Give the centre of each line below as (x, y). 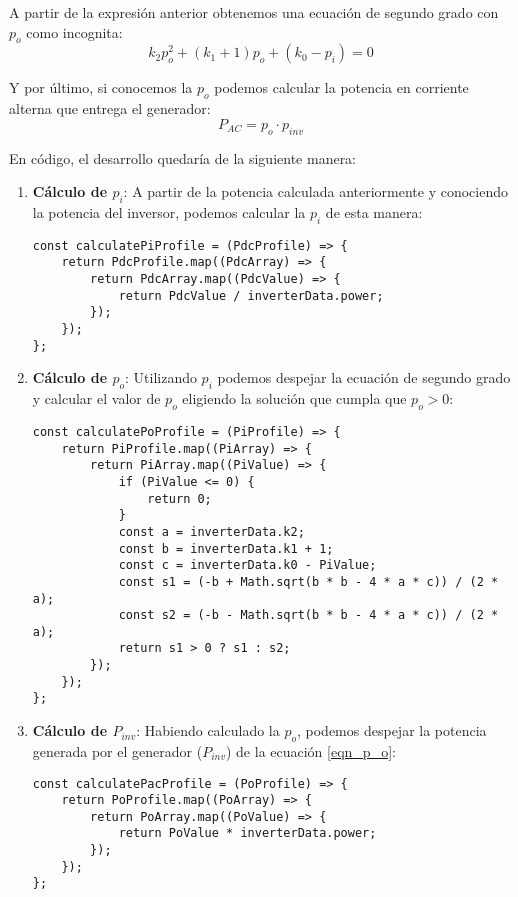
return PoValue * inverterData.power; (247, 833)
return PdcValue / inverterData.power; (251, 295)
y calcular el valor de (96, 398)
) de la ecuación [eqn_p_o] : (310, 750)
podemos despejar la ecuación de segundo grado (364, 377)
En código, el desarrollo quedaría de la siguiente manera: (183, 157)
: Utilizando (160, 377)
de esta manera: (374, 211)
